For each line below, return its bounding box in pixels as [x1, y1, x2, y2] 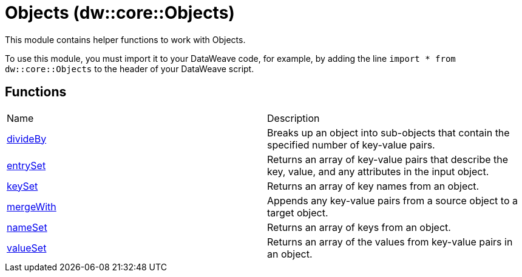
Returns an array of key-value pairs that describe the [267, 153, 509, 165]
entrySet [7, 159, 46, 172]
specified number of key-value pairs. [267, 138, 435, 151]
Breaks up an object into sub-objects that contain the [267, 126, 510, 139]
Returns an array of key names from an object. [267, 179, 480, 192]
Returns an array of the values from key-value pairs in [267, 235, 513, 248]
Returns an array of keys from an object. [267, 221, 451, 233]
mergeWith [7, 200, 56, 213]
